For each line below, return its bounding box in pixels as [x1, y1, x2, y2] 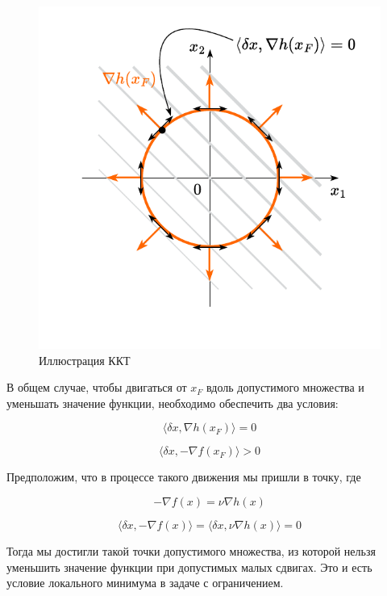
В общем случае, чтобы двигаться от [6, 379, 187, 396]
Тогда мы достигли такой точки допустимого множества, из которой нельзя [6, 542, 376, 559]
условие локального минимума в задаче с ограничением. [6, 574, 284, 591]
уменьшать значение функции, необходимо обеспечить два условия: [6, 394, 339, 411]
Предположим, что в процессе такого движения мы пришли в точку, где [6, 468, 361, 485]
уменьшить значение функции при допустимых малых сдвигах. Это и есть [6, 558, 372, 575]
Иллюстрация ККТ [39, 351, 131, 368]
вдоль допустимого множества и [206, 379, 364, 396]
